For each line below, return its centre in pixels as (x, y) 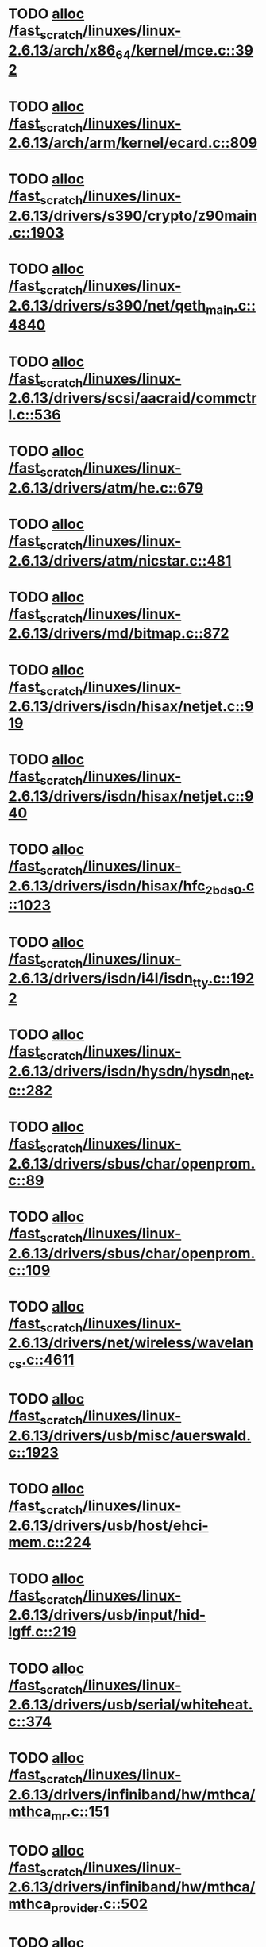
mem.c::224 (50, 1542)
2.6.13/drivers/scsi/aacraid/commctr (133, 398)
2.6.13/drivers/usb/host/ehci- (108, 1525)
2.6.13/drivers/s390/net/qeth (107, 305)
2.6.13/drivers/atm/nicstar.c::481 (120, 560)
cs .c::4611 (41, 1362)
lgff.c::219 (42, 1632)
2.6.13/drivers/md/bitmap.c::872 (119, 634)
